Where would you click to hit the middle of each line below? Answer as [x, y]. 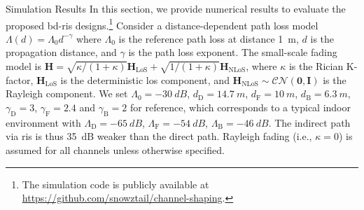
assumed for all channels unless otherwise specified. [115, 149]
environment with [43, 122]
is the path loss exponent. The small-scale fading [233, 52]
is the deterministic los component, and [145, 79]
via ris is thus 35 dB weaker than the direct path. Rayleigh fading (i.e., [159, 136]
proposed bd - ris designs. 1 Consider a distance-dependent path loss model [162, 24]
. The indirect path [309, 122]
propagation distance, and [61, 52]
